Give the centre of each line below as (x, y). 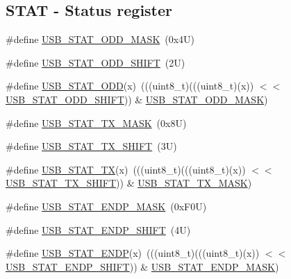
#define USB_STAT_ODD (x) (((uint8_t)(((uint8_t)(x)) (130, 86)
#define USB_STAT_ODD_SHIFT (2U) (95, 62)
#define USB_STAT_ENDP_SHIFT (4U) (98, 229)
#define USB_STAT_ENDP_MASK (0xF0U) (106, 206)
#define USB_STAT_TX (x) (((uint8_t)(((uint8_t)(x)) (126, 169)
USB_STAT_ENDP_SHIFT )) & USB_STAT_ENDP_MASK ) (142, 266)
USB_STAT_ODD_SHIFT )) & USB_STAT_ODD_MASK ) (137, 99)
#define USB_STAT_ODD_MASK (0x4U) (100, 39)
